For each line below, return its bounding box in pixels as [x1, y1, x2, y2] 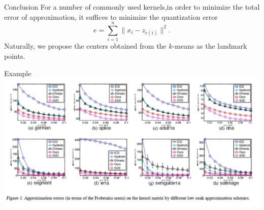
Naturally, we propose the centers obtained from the [4, 41, 167, 51]
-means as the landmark [172, 41, 247, 51]
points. [4, 50, 25, 61]
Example [4, 67, 31, 78]
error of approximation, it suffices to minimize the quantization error [4, 11, 218, 22]
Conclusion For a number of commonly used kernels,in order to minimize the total [4, 2, 260, 12]
